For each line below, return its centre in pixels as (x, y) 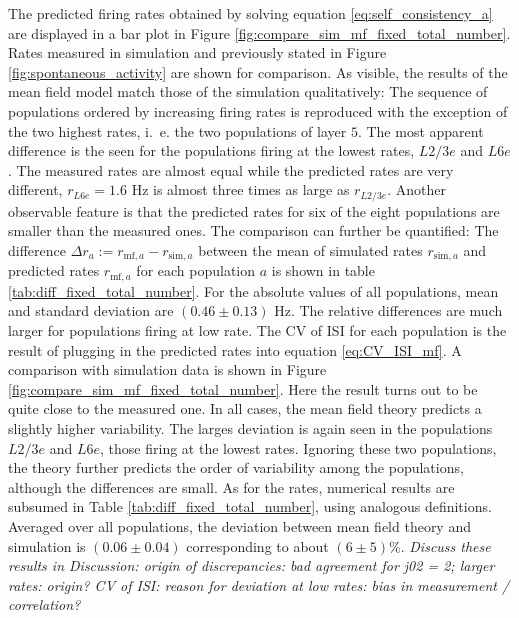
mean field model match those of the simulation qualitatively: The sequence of (248, 91)
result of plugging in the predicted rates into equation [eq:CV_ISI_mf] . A (235, 349)
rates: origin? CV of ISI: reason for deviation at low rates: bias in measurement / (259, 584)
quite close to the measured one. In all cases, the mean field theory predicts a (245, 408)
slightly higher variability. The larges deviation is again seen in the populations (250, 428)
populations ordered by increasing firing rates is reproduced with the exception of (258, 110)
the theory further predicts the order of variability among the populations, (236, 467)
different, (35, 189)
